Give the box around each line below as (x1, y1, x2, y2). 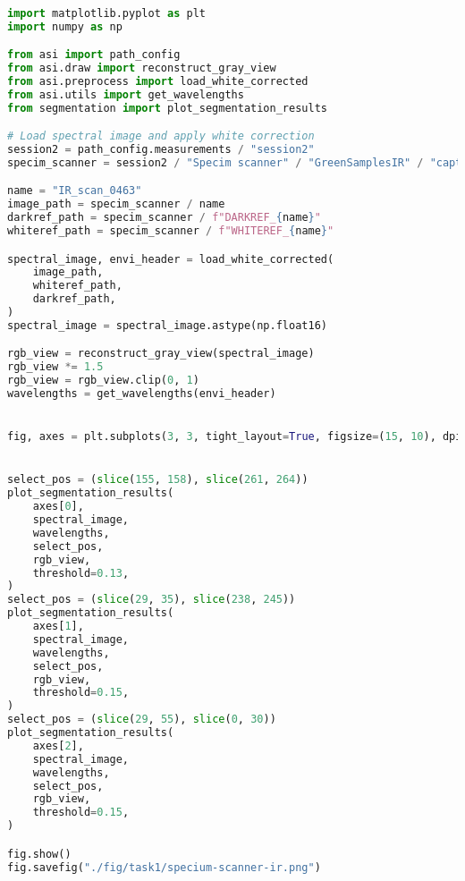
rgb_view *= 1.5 (7, 360, 104, 374)
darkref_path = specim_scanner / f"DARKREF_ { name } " (7, 211, 321, 224)
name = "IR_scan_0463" (7, 184, 142, 198)
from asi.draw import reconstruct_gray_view (7, 61, 276, 74)
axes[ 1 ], (32, 620, 84, 633)
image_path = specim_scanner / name (7, 198, 225, 211)
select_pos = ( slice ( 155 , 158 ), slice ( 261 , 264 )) (7, 473, 309, 487)
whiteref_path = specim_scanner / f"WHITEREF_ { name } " (7, 224, 334, 237)
